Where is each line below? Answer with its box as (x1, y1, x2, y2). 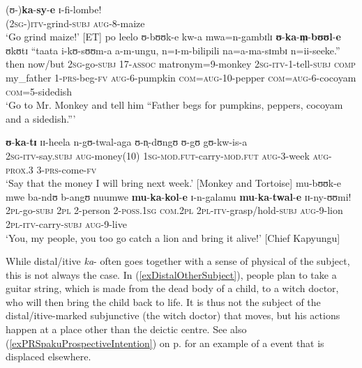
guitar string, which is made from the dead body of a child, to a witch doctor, (6, 281, 339, 296)
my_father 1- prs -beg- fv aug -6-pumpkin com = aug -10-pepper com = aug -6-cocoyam (6, 70, 356, 84)
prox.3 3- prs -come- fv (6, 162, 97, 176)
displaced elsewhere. (6, 349, 91, 364)
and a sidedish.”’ (6, 111, 76, 125)
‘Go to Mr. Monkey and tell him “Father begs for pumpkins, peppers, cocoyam (6, 98, 343, 112)
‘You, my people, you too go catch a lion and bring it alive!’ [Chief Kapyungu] (6, 230, 340, 245)
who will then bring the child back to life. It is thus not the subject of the (6, 294, 321, 309)
